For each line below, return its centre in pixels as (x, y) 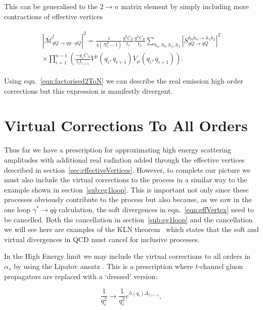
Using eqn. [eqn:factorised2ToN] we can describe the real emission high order (124, 81)
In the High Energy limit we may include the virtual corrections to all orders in (127, 256)
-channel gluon (221, 266)
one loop (17, 209)
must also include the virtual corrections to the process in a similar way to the (126, 180)
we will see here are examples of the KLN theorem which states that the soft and (131, 229)
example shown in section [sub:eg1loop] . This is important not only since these (126, 189)
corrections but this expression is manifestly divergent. (89, 90)
